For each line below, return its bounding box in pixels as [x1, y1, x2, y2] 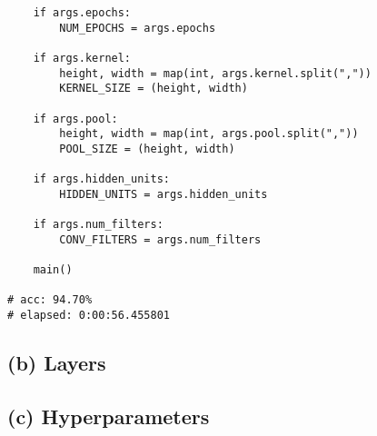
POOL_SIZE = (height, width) [59, 142, 235, 155]
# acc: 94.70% [7, 293, 93, 307]
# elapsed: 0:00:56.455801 [7, 309, 170, 322]
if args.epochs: [33, 6, 132, 19]
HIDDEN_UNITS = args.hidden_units [59, 187, 268, 201]
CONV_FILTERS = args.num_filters [59, 233, 262, 246]
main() [33, 263, 73, 277]
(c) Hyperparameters [7, 401, 210, 430]
